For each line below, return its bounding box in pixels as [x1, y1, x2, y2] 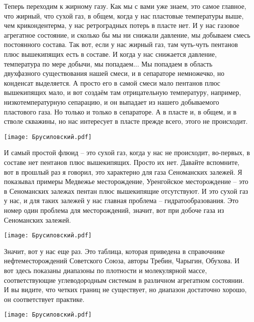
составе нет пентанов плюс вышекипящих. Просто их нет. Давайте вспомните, [4, 157, 240, 167]
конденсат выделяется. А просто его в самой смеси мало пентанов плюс [4, 77, 220, 88]
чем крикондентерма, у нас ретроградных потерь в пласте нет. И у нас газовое [4, 20, 240, 30]
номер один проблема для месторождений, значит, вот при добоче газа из [4, 205, 224, 215]
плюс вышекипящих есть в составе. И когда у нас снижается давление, [4, 48, 217, 59]
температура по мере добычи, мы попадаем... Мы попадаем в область [4, 58, 213, 69]
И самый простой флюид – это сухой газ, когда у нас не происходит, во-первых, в [4, 147, 250, 158]
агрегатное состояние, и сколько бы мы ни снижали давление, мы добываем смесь [4, 29, 251, 40]
